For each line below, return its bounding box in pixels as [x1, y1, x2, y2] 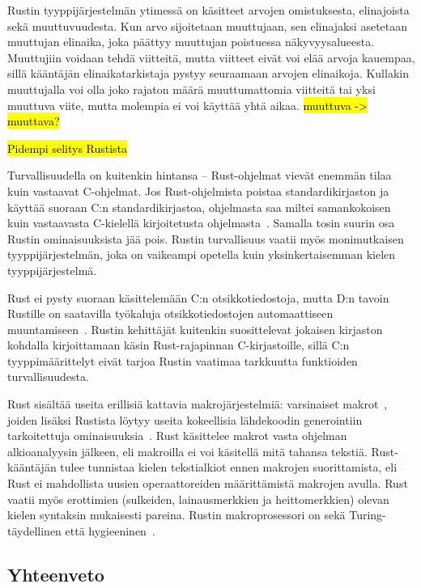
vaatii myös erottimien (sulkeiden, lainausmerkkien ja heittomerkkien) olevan [7, 490, 389, 507]
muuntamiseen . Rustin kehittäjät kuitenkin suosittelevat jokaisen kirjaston [7, 320, 383, 337]
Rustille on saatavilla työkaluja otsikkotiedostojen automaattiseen [7, 305, 334, 322]
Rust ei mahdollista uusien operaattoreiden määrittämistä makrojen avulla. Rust [7, 475, 408, 492]
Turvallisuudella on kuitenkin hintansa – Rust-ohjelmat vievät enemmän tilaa [7, 167, 392, 184]
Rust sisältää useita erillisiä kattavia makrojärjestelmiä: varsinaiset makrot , [7, 396, 388, 412]
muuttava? [7, 112, 60, 129]
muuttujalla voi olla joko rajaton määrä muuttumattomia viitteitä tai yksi [7, 80, 376, 97]
